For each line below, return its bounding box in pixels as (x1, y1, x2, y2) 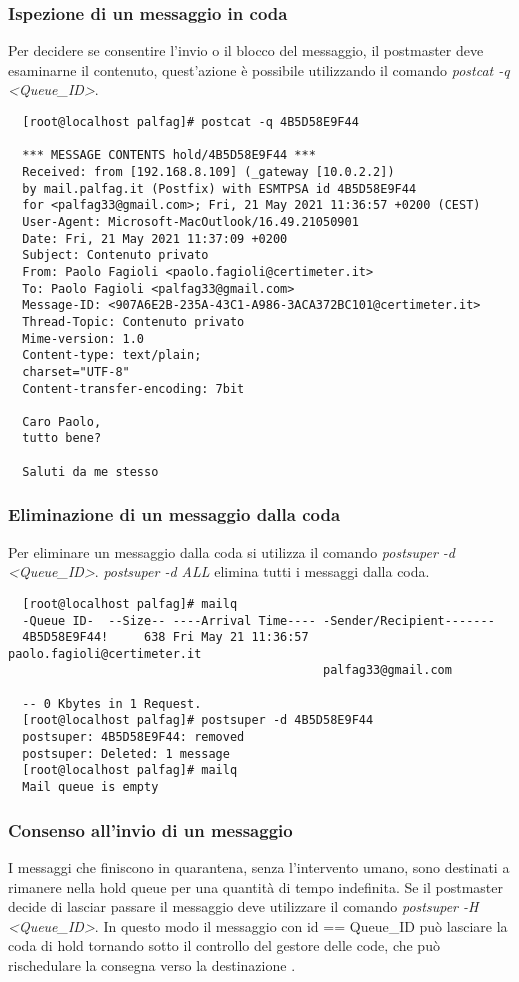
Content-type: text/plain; (22, 348, 202, 363)
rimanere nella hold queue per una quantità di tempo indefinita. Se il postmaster (8, 876, 504, 897)
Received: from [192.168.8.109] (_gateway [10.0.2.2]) (22, 164, 395, 179)
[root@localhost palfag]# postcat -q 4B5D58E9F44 (22, 115, 359, 129)
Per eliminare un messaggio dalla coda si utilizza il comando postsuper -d (8, 541, 455, 562)
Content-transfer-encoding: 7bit (22, 381, 245, 396)
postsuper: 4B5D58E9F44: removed (22, 730, 245, 745)
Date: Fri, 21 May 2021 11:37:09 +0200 (22, 231, 288, 246)
